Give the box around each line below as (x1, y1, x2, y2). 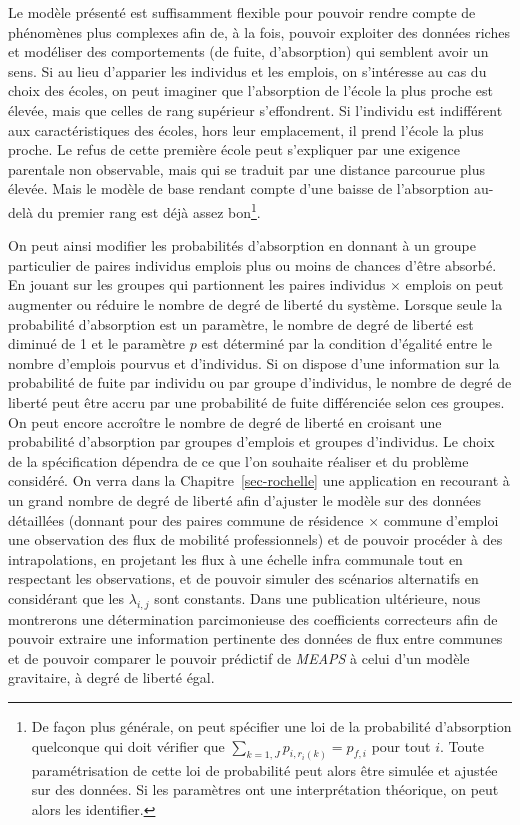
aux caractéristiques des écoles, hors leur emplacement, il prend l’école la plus (8, 119, 484, 140)
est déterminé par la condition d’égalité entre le (201, 333, 493, 354)
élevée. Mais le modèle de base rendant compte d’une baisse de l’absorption (8, 178, 470, 199)
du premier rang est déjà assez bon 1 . (37, 198, 261, 222)
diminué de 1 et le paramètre (8, 333, 186, 354)
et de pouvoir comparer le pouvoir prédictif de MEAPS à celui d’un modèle (8, 647, 470, 668)
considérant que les (8, 587, 125, 608)
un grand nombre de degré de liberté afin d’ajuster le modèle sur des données (8, 489, 482, 510)
